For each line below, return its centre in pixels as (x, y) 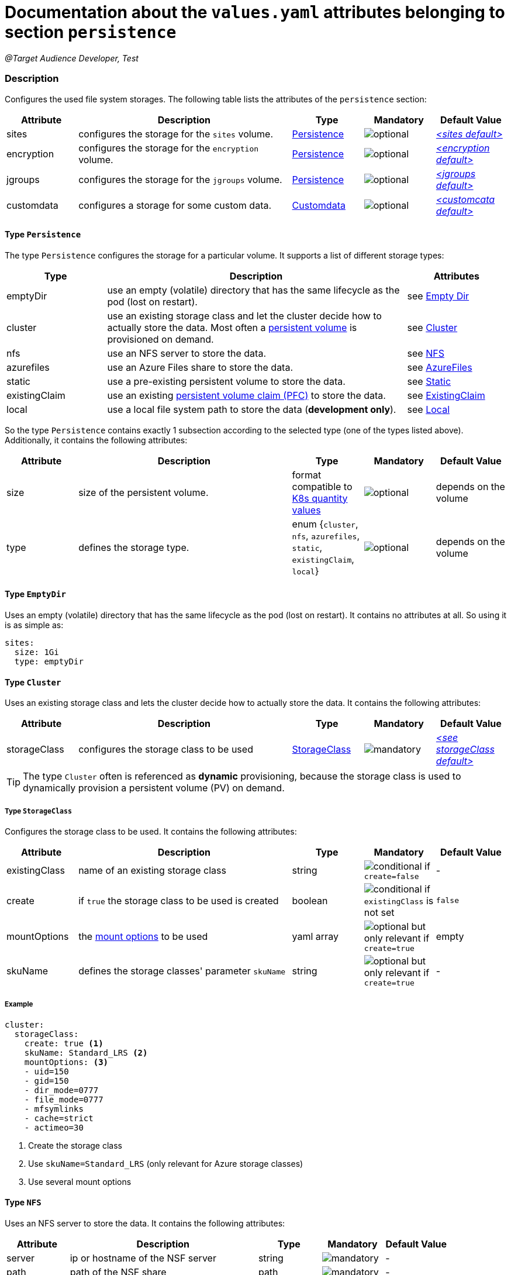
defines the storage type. (134, 547)
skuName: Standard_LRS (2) (86, 1052)
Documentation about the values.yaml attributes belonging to (255, 12)
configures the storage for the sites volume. (176, 134)
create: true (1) (64, 1043)
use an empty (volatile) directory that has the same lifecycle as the (253, 290)
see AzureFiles (440, 367)
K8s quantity (320, 498)
